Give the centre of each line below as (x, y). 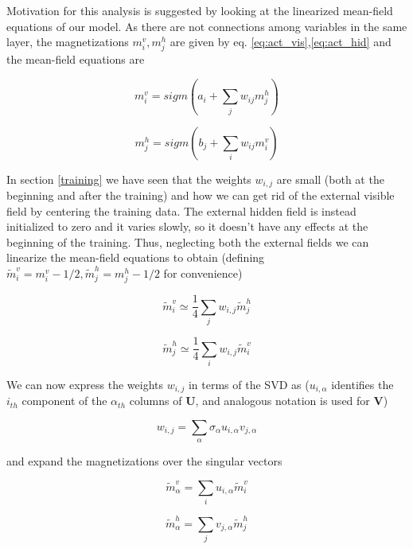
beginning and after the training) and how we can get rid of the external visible (201, 195)
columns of (156, 401)
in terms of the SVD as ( (249, 384)
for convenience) (203, 273)
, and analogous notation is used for (282, 401)
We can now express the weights (85, 384)
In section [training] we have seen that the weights (129, 179)
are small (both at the (330, 179)
